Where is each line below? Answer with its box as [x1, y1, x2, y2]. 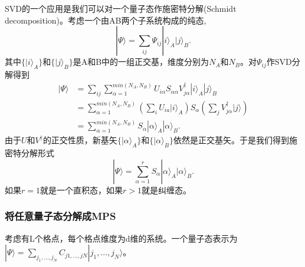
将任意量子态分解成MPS [5, 209, 116, 223]
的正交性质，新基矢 [42, 134, 117, 146]
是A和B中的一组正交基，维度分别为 [73, 55, 209, 68]
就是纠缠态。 [141, 183, 191, 196]
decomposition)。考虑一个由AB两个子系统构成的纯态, [5, 14, 206, 26]
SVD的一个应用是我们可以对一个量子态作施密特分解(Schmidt [5, 2, 237, 14]
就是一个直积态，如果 [40, 183, 123, 196]
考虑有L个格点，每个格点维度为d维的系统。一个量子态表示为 [5, 232, 238, 244]
